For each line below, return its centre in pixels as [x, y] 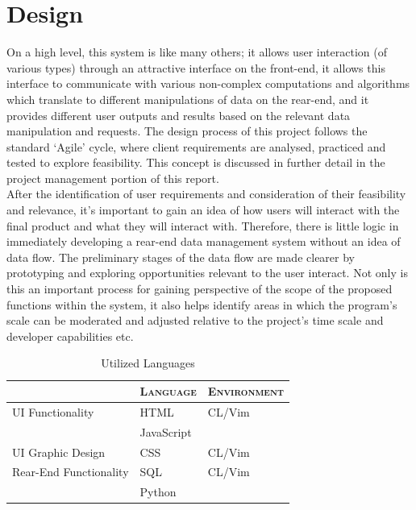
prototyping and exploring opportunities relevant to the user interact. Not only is [207, 273]
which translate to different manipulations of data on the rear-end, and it [188, 99]
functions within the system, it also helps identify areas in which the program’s [202, 304]
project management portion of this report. [113, 178]
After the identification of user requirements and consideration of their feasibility [206, 194]
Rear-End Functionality [71, 472]
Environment [245, 391]
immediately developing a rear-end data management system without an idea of [204, 241]
